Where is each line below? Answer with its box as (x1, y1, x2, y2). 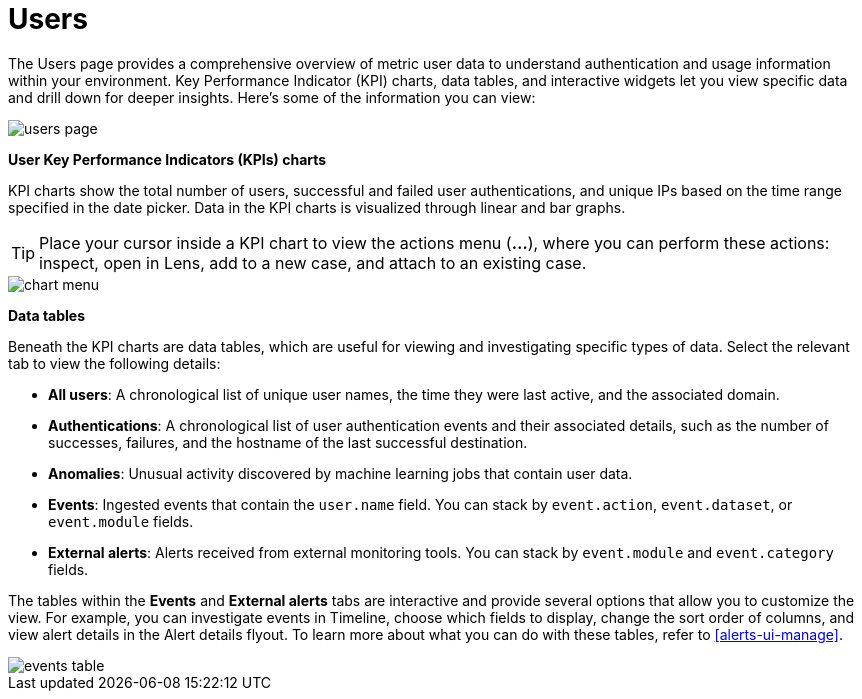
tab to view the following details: (8, 354, 221, 372)
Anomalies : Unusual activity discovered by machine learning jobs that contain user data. (48, 464, 633, 482)
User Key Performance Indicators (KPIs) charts (8, 150, 327, 168)
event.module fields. (48, 512, 194, 530)
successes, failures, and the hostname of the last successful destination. (48, 433, 528, 451)
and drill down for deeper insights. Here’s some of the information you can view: (8, 88, 536, 106)
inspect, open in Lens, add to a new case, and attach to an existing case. (39, 252, 587, 273)
